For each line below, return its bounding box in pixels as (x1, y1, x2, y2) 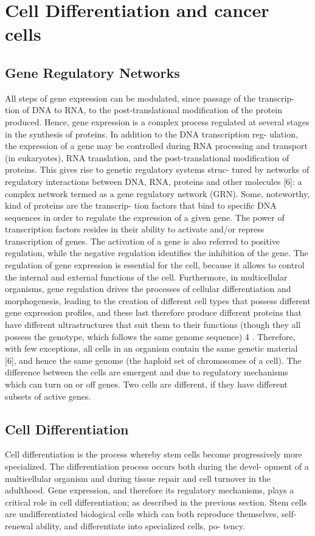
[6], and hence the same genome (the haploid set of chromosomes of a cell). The (5, 353, 302, 366)
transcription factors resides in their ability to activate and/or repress (5, 223, 265, 235)
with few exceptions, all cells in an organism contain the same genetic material (5, 342, 298, 355)
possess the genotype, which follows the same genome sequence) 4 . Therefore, (5, 330, 296, 343)
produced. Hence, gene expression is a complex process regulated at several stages (5, 115, 310, 128)
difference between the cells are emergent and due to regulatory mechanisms (5, 366, 288, 378)
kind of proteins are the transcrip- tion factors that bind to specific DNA (5, 199, 277, 212)
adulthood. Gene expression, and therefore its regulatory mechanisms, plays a (5, 484, 294, 496)
